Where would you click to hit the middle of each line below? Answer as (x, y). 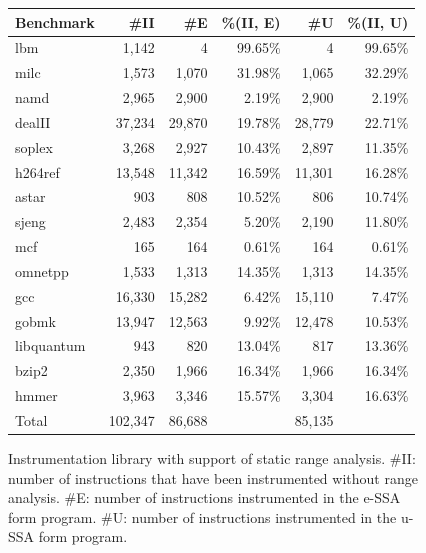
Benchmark (55, 21)
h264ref (37, 171)
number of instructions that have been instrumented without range (213, 477)
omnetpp (42, 270)
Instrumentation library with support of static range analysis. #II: (212, 458)
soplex (34, 146)
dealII (33, 121)
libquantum (50, 345)
